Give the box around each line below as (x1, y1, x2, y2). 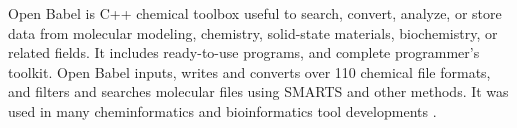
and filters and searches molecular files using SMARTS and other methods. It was (8, 81, 509, 102)
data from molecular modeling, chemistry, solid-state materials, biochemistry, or (8, 22, 498, 43)
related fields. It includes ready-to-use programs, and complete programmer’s (8, 42, 480, 63)
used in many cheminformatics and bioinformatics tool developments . (8, 100, 437, 121)
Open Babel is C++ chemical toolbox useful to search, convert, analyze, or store (8, 3, 502, 23)
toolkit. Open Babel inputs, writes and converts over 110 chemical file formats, (8, 61, 491, 82)
